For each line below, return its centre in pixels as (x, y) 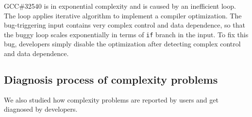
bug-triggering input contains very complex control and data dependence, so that (125, 25)
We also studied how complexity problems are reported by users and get (111, 99)
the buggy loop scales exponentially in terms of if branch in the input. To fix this (126, 34)
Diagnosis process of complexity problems (111, 80)
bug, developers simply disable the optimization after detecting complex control (122, 44)
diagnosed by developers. (41, 109)
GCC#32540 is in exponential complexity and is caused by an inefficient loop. (120, 6)
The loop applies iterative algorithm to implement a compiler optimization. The (123, 15)
